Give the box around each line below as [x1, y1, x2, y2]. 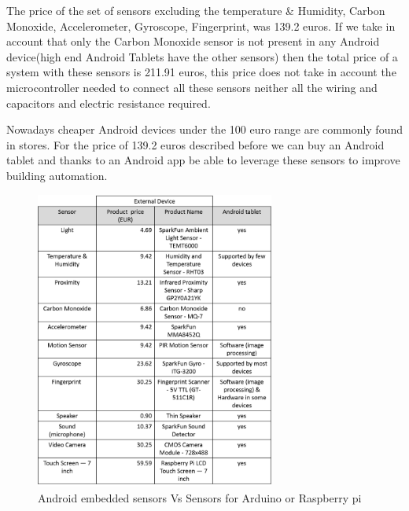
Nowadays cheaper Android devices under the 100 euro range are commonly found [6, 121, 403, 138]
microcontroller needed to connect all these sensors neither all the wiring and [6, 79, 378, 95]
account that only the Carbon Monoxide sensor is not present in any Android [6, 33, 380, 50]
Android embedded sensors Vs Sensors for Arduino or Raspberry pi [38, 489, 362, 505]
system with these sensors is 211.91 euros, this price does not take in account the [6, 64, 396, 80]
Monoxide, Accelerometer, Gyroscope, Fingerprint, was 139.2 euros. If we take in [6, 17, 396, 34]
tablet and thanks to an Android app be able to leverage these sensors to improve [6, 152, 400, 168]
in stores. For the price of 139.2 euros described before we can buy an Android [6, 136, 385, 153]
